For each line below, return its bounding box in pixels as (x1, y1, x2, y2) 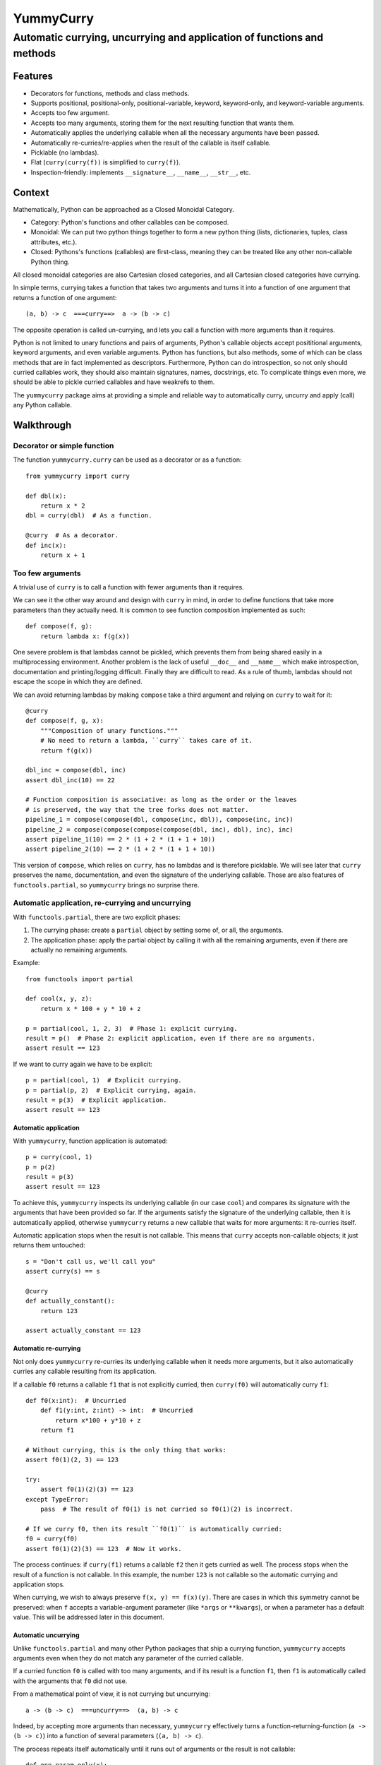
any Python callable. (13, 401, 73, 409)
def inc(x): (25, 541, 67, 549)
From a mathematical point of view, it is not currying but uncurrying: (13, 1689, 211, 1698)
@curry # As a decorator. (25, 532, 119, 539)
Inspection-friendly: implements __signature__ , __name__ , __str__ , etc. (30, 168, 251, 176)
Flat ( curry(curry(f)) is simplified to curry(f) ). (30, 158, 181, 167)
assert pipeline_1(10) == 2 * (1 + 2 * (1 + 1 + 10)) (25, 835, 215, 844)
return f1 (40, 1426, 74, 1435)
